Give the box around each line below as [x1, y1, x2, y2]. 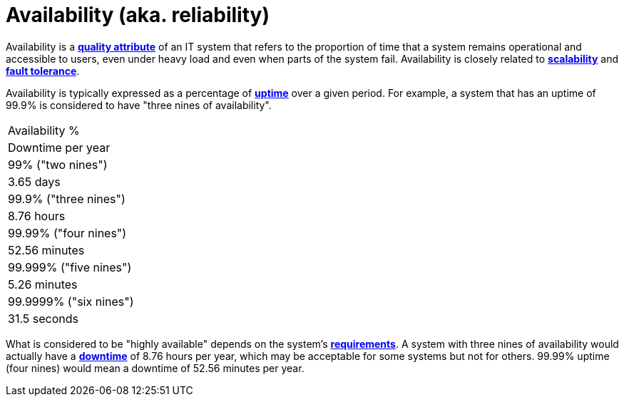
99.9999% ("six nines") [8, 294, 134, 309]
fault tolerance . [6, 64, 80, 77]
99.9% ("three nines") [8, 191, 126, 206]
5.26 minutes [8, 277, 78, 292]
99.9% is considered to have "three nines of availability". [6, 98, 272, 111]
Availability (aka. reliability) [6, 3, 270, 27]
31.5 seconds [8, 311, 78, 326]
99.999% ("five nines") [8, 259, 132, 274]
